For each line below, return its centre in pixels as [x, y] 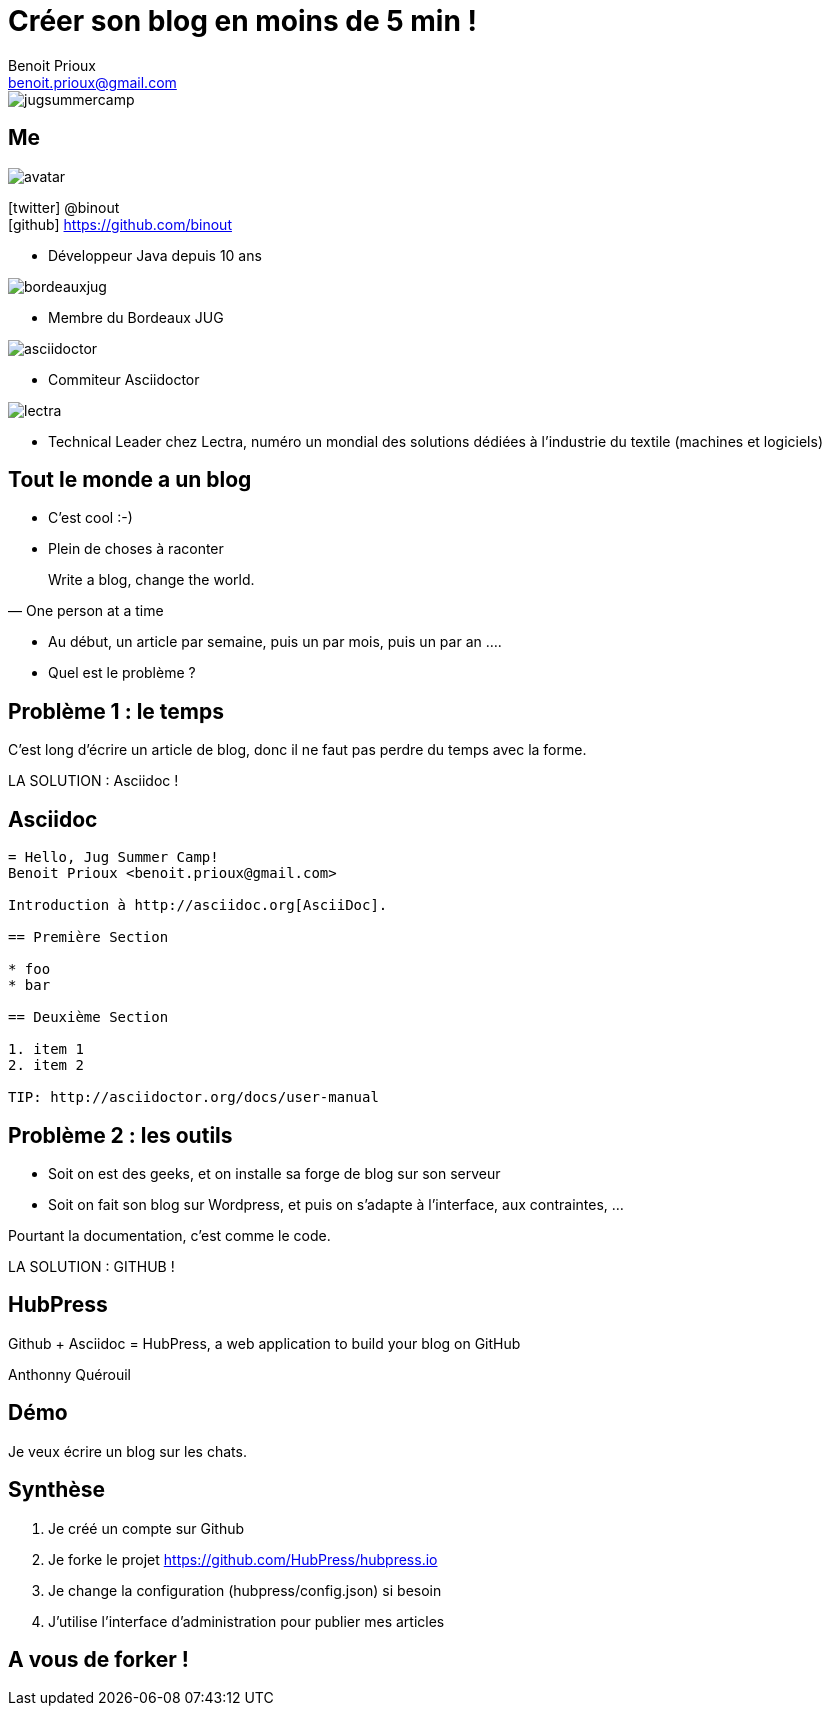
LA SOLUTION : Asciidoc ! [93, 781]
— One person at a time [86, 611]
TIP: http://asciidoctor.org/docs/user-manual [193, 1097]
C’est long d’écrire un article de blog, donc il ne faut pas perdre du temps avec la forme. [297, 750]
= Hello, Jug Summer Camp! [113, 857]
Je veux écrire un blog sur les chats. [127, 1451]
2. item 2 [46, 1065]
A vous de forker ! [98, 1659]
